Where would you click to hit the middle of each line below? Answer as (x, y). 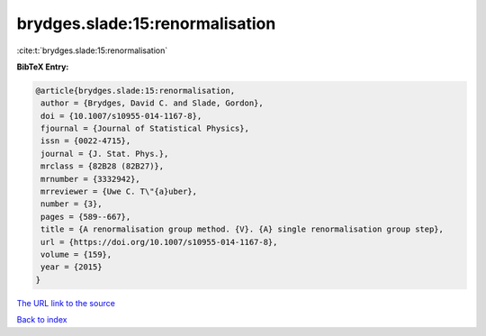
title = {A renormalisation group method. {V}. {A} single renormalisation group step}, (243, 229)
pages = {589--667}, (86, 217)
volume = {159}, (76, 254)
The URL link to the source (66, 303)
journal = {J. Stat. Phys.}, (105, 154)
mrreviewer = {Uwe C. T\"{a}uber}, (119, 192)
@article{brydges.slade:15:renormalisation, (135, 91)
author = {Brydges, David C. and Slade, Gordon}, (153, 103)
